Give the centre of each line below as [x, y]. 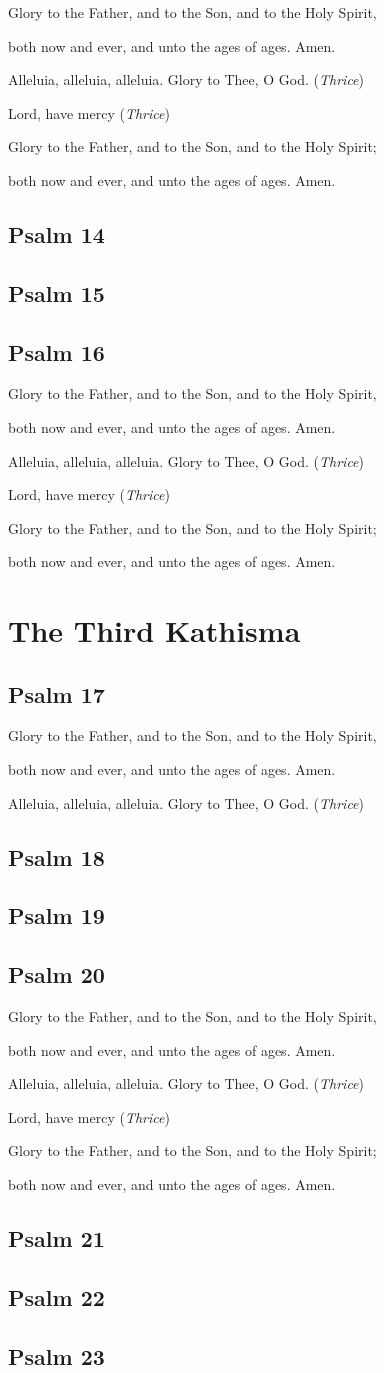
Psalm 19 [56, 915]
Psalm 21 [56, 1237]
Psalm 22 [56, 1296]
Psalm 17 [56, 693]
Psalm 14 [56, 233]
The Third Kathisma [154, 630]
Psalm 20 [56, 974]
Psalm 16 [56, 351]
